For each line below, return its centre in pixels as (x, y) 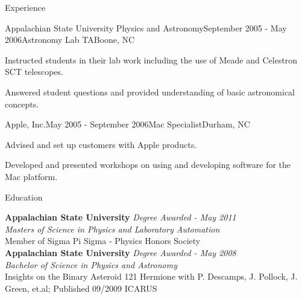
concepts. (22, 104)
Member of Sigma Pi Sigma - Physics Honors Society (103, 241)
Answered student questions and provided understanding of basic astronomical (150, 92)
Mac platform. (31, 176)
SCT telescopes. (34, 72)
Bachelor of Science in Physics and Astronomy (91, 264)
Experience (25, 7)
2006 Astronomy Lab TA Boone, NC (70, 40)
